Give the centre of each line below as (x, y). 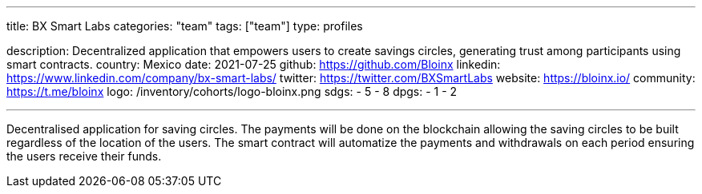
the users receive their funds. (84, 156)
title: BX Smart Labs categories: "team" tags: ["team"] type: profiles (185, 26)
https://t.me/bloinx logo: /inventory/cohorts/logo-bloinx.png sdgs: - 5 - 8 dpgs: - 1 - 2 (232, 91)
